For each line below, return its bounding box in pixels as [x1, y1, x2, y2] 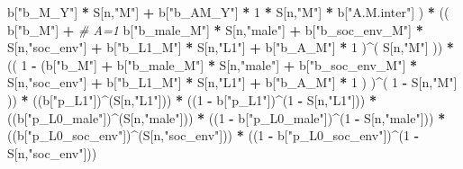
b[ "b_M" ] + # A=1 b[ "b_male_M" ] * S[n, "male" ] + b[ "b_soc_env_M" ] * [7, 20, 423, 39]
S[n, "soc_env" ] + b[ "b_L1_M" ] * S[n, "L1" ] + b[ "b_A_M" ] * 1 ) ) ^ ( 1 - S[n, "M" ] [7, 73, 458, 92]
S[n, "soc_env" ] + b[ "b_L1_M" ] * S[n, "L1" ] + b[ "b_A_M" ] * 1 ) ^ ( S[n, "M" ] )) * [7, 38, 454, 57]
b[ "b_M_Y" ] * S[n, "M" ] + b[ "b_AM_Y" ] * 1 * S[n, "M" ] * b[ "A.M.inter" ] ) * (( [7, 3, 449, 21]
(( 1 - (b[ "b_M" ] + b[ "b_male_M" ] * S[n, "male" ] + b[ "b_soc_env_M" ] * [7, 55, 417, 74]
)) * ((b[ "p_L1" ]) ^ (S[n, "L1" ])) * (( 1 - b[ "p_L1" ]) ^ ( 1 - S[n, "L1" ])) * [7, 90, 377, 109]
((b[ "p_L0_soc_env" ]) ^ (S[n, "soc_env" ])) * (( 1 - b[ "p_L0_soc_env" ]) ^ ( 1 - [7, 126, 420, 145]
